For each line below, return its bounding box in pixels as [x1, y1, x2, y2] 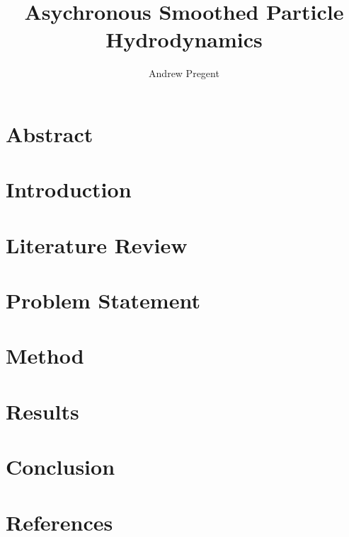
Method [6, 341, 84, 370]
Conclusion [6, 452, 115, 481]
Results [6, 396, 79, 425]
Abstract [6, 119, 93, 148]
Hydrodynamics [105, 25, 263, 54]
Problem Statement [6, 286, 200, 315]
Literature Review [6, 230, 188, 259]
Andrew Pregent [149, 66, 219, 81]
